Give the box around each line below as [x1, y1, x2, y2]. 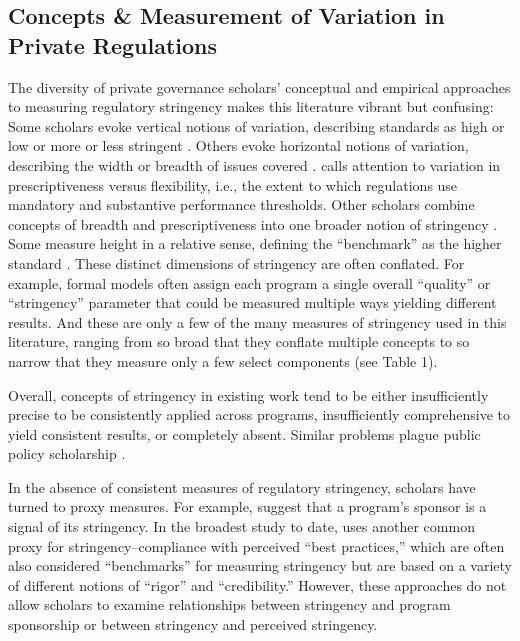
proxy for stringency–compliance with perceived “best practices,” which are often [8, 535, 505, 556]
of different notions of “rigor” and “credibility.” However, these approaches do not [8, 574, 507, 595]
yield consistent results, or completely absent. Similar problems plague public [8, 423, 481, 444]
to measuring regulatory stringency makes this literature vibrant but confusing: [8, 96, 494, 117]
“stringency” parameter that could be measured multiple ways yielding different [8, 292, 497, 313]
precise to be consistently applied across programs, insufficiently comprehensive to [8, 404, 511, 425]
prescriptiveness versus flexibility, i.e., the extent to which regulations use [8, 174, 458, 195]
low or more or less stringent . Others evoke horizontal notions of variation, [8, 135, 469, 156]
